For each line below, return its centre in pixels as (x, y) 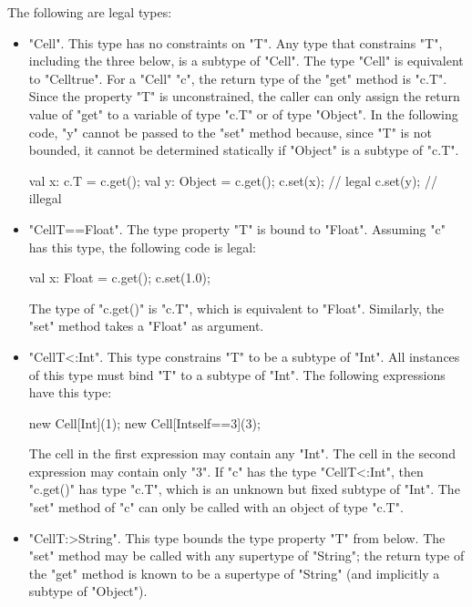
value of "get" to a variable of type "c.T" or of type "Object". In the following (243, 113)
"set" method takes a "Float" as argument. (146, 326)
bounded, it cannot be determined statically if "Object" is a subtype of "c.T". (244, 150)
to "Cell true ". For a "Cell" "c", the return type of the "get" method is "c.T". (238, 78)
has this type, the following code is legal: (142, 247)
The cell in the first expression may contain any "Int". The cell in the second (242, 453)
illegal (45, 198)
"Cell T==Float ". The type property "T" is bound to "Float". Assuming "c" (237, 228)
